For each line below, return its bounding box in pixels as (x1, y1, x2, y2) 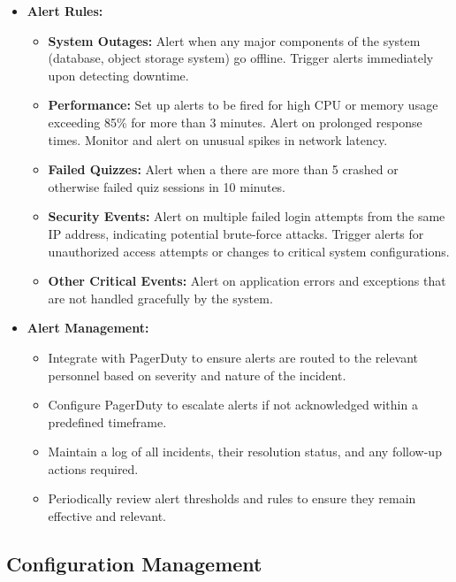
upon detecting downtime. (48, 65, 189, 84)
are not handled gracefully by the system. (48, 288, 273, 307)
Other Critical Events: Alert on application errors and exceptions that (48, 272, 446, 290)
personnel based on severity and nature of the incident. (48, 365, 346, 384)
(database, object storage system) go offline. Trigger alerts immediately (48, 49, 434, 67)
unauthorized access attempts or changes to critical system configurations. (48, 241, 450, 260)
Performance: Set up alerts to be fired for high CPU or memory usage (48, 96, 438, 114)
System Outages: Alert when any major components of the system (48, 31, 421, 50)
